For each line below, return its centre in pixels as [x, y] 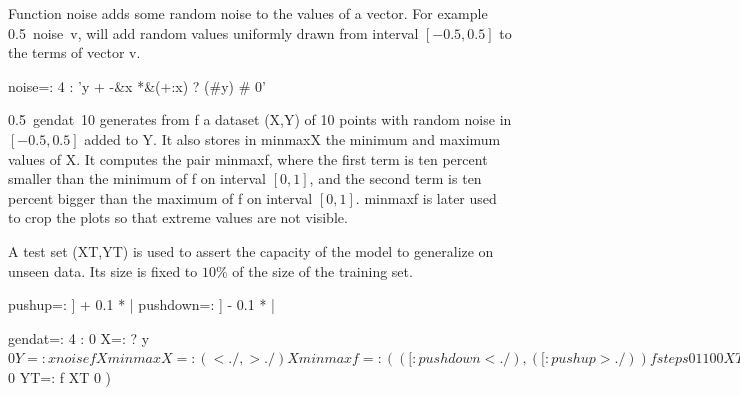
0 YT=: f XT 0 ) [60, 376]
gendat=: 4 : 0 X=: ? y [79, 337]
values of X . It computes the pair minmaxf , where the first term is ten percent [248, 158]
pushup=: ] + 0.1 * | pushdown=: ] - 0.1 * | [141, 304]
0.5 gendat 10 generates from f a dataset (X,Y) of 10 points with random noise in [260, 119]
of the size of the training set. [322, 270]
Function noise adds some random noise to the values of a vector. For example [248, 13]
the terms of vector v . [74, 52]
